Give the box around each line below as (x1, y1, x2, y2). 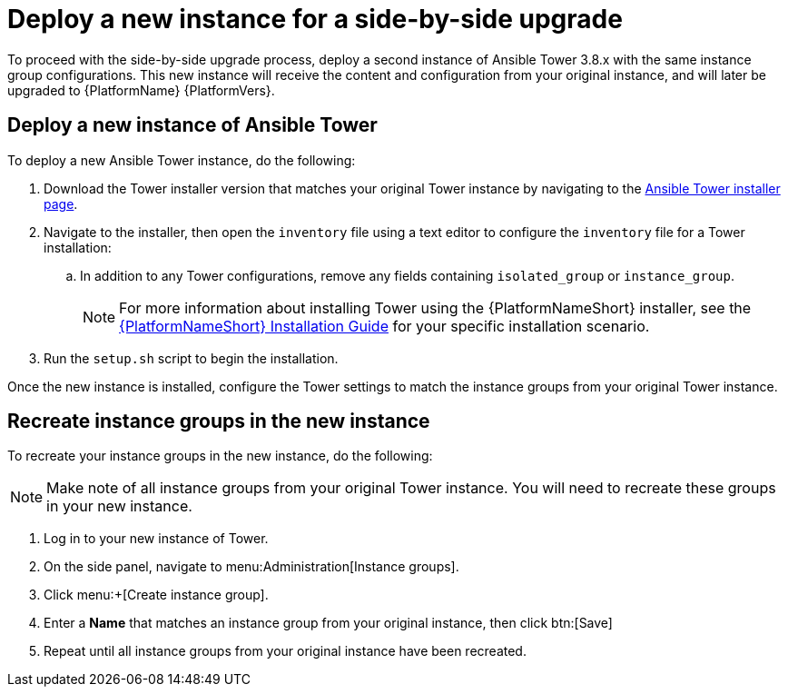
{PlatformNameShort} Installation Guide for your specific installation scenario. (119, 316, 650, 335)
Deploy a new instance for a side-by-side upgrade (7, 4, 623, 35)
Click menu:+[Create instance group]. (44, 587, 269, 603)
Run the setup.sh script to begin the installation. (44, 350, 339, 366)
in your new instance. (46, 497, 192, 516)
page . (44, 195, 78, 212)
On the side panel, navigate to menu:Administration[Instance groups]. (44, 559, 459, 575)
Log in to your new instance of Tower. (44, 530, 269, 547)
